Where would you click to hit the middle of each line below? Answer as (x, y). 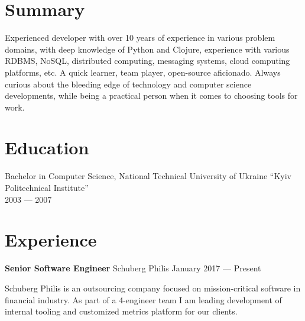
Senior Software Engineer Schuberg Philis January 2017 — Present (133, 268)
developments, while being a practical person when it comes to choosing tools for (151, 95)
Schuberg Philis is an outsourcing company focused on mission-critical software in (153, 288)
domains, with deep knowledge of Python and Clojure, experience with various (147, 49)
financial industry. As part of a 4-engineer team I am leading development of (143, 299)
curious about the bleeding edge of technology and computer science (128, 84)
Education (47, 147)
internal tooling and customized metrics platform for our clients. (121, 311)
